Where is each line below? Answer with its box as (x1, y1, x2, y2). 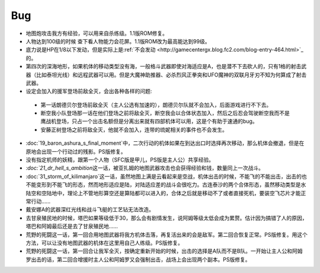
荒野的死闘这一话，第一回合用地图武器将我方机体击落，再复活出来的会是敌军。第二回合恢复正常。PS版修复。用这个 (25, 231, 308, 238)
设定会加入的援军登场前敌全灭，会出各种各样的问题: (25, 88, 152, 95)
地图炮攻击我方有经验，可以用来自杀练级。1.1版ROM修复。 (25, 30, 168, 37)
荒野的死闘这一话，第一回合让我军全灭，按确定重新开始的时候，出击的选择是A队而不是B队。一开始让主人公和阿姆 (25, 247, 303, 255)
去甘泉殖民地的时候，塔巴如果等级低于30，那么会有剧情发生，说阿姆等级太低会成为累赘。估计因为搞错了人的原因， (25, 214, 308, 221)
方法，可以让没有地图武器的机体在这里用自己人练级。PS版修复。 (25, 239, 183, 246)
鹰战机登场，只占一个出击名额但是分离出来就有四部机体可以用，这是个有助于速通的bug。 (40, 118, 258, 125)
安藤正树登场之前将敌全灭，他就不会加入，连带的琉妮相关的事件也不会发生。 (40, 126, 228, 133)
